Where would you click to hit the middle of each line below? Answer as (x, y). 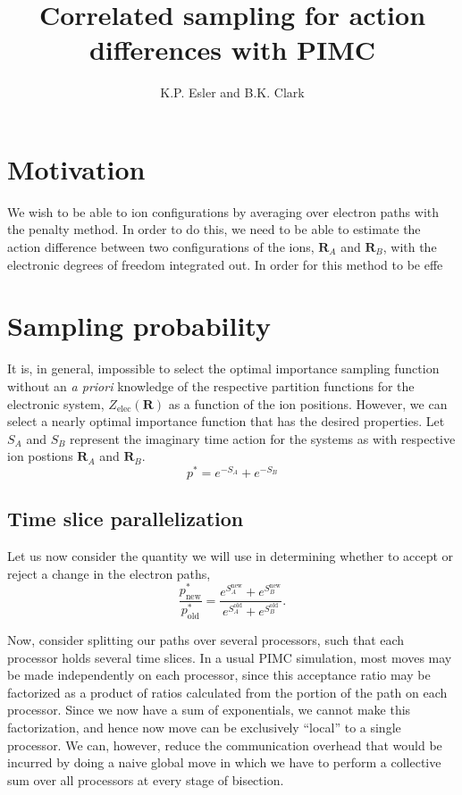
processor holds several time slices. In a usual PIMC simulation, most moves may (230, 657)
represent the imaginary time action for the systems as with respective (263, 438)
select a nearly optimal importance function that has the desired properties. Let (226, 421)
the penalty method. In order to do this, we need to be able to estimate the (214, 229)
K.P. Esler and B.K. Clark (232, 92)
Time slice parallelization (126, 519)
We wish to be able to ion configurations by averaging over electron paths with (223, 211)
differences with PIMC (232, 50)
